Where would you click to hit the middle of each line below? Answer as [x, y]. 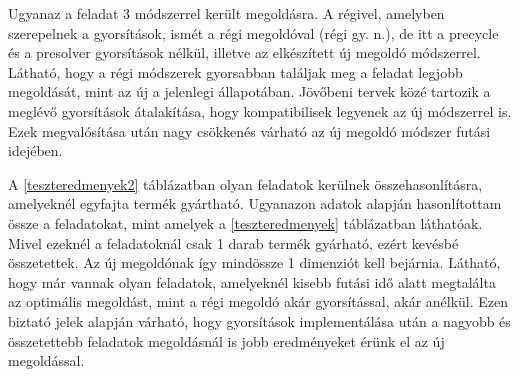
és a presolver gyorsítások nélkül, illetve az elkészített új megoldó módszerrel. [244, 52]
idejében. [35, 150]
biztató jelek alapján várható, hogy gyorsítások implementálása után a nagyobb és [259, 320]
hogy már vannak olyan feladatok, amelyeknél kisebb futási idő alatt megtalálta [252, 281]
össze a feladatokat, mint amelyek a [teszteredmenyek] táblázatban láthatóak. [245, 222]
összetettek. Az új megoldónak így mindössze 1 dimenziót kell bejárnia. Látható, [254, 262]
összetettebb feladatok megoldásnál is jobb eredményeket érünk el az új [226, 340]
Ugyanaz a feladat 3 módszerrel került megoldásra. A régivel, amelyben [226, 13]
